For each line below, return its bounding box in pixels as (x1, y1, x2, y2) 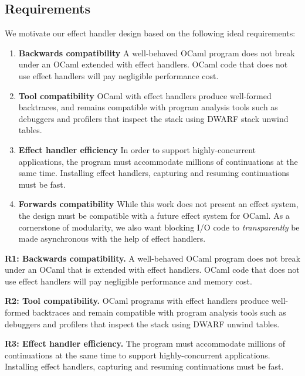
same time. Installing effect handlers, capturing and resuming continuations (18, 167, 290, 179)
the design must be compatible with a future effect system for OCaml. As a (18, 209, 290, 221)
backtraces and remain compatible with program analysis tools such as (32, 306, 286, 319)
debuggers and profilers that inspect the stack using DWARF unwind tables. (5, 317, 280, 330)
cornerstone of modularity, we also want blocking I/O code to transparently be (18, 221, 300, 233)
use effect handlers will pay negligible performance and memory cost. (5, 275, 252, 287)
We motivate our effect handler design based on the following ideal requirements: (5, 27, 296, 39)
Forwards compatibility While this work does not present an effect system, (18, 198, 299, 210)
